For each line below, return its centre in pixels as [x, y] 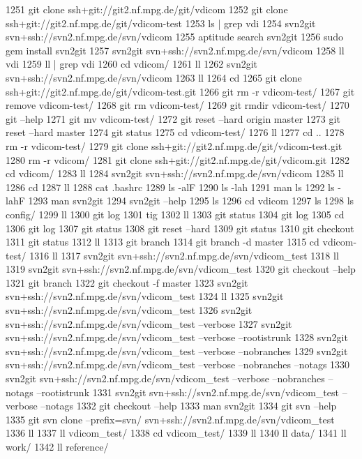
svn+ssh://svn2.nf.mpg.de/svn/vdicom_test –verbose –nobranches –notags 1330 [178, 364]
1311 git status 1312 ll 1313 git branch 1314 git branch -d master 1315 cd [163, 242]
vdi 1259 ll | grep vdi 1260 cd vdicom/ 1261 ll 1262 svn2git [132, 64]
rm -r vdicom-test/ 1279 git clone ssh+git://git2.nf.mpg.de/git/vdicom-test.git [174, 145]
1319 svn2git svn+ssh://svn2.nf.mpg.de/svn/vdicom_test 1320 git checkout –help [181, 269]
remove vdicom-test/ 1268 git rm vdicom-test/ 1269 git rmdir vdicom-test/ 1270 [178, 105]
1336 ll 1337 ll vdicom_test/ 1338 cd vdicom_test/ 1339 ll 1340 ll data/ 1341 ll [176, 433]
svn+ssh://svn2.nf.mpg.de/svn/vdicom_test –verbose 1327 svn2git [149, 323]
